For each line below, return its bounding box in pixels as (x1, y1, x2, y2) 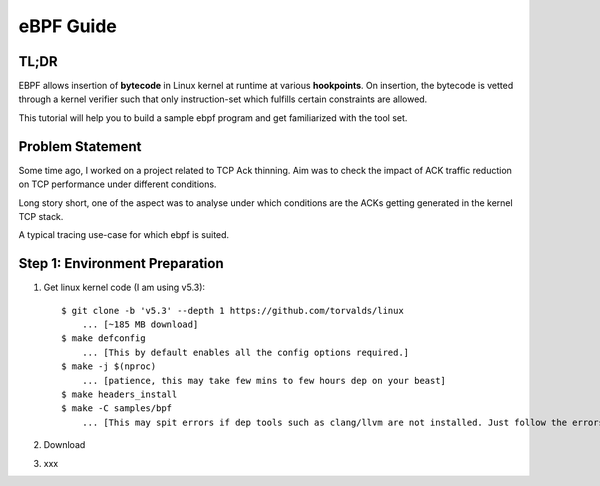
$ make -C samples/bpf (61, 403, 173, 414)
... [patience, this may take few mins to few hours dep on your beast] (81, 375, 447, 386)
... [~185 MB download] (81, 319, 199, 330)
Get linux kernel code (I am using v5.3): (43, 281, 205, 294)
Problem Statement (18, 138, 142, 155)
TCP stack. (18, 210, 64, 222)
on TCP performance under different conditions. (18, 178, 217, 190)
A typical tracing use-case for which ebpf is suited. (18, 229, 230, 241)
